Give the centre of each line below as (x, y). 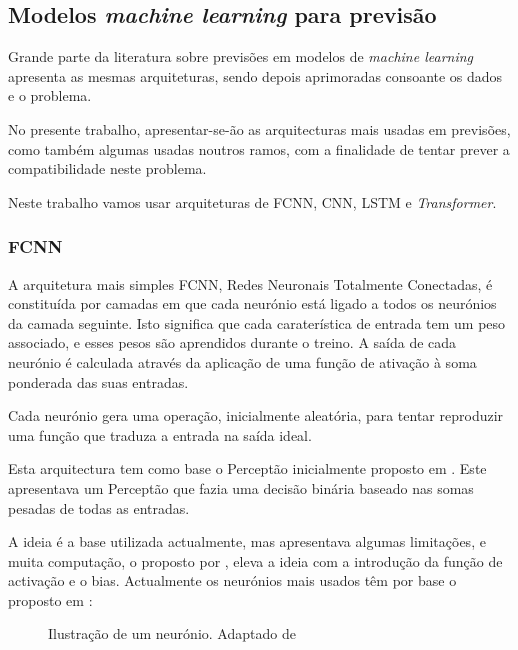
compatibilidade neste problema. (107, 168)
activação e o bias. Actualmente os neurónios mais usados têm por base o (232, 580)
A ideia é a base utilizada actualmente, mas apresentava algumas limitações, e (247, 541)
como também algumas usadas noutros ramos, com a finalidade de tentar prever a (259, 148)
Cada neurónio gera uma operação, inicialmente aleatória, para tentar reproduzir (256, 415)
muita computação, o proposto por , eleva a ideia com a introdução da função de (255, 560)
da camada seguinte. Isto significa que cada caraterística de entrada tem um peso (257, 322)
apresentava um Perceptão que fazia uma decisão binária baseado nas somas (241, 487)
